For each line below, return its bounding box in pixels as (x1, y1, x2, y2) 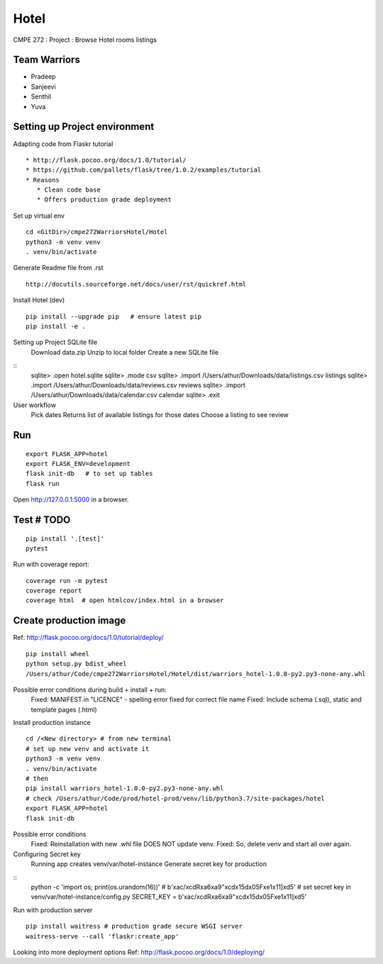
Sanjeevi (30, 82, 56, 91)
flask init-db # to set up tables (26, 470, 153, 478)
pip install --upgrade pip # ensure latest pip (26, 312, 202, 321)
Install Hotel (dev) (13, 296, 65, 304)
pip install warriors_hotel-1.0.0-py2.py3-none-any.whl (26, 785, 224, 792)
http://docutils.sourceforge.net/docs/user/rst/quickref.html (26, 280, 247, 288)
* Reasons (26, 176, 60, 184)
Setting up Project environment (13, 121, 155, 133)
